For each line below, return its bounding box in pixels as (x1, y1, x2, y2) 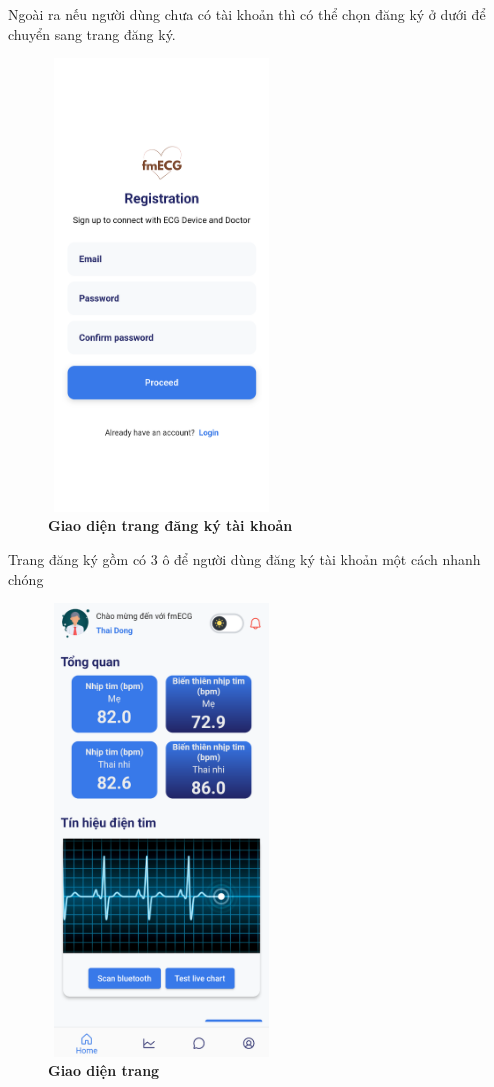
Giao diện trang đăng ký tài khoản (48, 515, 293, 536)
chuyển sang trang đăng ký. (8, 23, 176, 44)
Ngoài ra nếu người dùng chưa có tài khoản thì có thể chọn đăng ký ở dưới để (8, 4, 486, 24)
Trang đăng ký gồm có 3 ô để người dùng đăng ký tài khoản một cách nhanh (8, 548, 481, 569)
